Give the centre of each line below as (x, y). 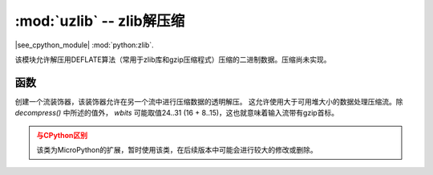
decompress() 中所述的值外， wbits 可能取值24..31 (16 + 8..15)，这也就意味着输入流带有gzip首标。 (177, 113)
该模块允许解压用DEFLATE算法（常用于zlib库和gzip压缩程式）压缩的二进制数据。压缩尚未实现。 (173, 59)
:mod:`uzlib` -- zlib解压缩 (100, 21)
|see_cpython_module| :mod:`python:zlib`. (84, 45)
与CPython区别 (62, 135)
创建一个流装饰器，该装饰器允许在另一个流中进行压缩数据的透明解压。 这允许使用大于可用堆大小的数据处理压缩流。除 (209, 101)
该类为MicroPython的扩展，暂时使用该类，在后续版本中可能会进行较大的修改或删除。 (177, 150)
